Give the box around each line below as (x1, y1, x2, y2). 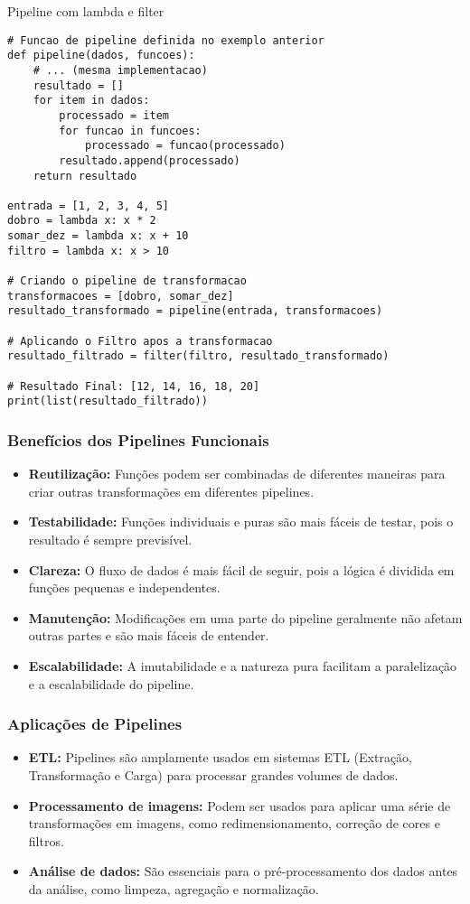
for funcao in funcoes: (59, 124, 202, 137)
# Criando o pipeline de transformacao (7, 275, 247, 288)
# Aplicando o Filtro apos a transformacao (7, 334, 273, 348)
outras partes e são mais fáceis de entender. (28, 626, 269, 645)
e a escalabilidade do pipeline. (28, 674, 194, 693)
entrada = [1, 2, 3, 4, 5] (7, 199, 169, 212)
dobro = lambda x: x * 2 (7, 214, 156, 228)
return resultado (33, 169, 137, 182)
